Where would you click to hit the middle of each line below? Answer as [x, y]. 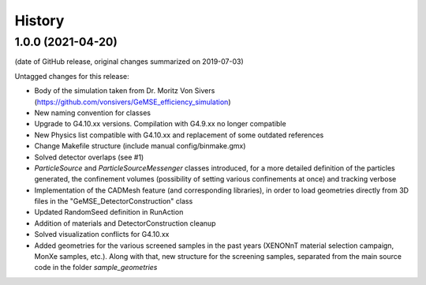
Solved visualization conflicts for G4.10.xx [102, 234]
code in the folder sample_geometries [96, 268]
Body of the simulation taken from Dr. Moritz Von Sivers [125, 91]
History [39, 21]
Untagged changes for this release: [72, 76]
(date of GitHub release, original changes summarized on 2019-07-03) [129, 62]
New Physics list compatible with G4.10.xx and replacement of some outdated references [179, 135]
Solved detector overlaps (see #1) [89, 157]
